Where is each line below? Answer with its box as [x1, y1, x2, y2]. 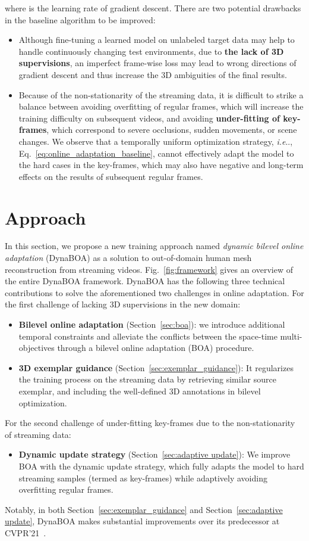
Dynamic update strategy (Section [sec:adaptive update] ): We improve [18, 448, 291, 461]
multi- [280, 329, 302, 342]
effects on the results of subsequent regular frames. [18, 170, 203, 182]
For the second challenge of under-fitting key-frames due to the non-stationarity [5, 416, 295, 429]
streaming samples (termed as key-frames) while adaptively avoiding [18, 471, 267, 484]
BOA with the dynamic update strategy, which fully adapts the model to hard [18, 459, 304, 472]
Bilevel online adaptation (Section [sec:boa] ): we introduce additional [18, 318, 285, 330]
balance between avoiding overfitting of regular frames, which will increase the [18, 100, 304, 113]
